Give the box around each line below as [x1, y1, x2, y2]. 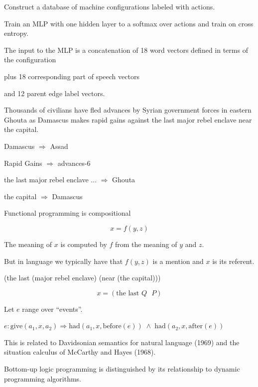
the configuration [4, 54, 56, 65]
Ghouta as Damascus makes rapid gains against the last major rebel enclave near [4, 114, 252, 125]
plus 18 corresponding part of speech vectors [4, 71, 139, 81]
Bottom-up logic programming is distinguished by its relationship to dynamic [4, 364, 240, 374]
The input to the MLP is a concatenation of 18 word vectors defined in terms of [4, 44, 248, 55]
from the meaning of [115, 239, 177, 249]
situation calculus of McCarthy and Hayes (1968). [4, 347, 156, 357]
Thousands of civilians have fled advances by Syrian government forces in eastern [4, 105, 252, 115]
